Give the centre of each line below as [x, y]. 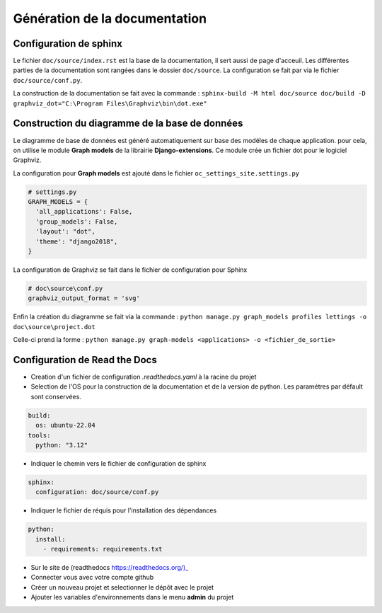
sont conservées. [56, 396]
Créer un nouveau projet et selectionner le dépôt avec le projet [122, 587]
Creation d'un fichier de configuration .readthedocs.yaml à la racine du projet [144, 377]
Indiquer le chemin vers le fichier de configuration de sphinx [118, 463]
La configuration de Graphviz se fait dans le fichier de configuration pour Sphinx [130, 270]
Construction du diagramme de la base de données [128, 124]
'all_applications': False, [84, 212]
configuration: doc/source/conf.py [97, 492]
